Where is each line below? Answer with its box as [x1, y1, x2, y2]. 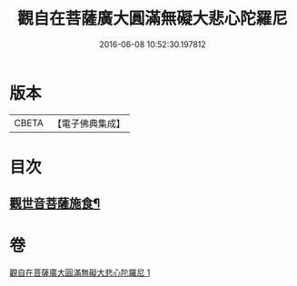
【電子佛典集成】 [52, 117, 125, 130]
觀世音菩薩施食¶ [9, 196, 101, 212]
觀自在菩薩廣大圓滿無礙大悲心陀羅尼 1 [9, 267, 151, 278]
